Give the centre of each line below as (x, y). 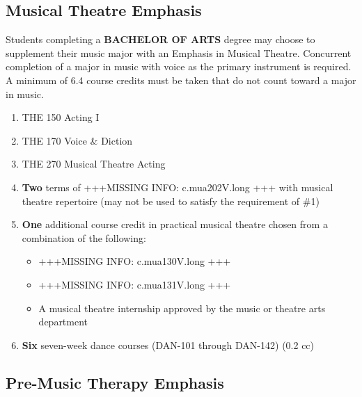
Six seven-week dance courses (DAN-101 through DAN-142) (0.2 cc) (168, 345)
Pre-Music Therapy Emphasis (115, 382)
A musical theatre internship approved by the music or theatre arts (182, 308)
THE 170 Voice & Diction (77, 140)
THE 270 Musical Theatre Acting (94, 164)
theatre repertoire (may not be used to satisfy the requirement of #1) (171, 201)
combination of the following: (84, 237)
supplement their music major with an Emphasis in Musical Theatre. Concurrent (179, 52)
